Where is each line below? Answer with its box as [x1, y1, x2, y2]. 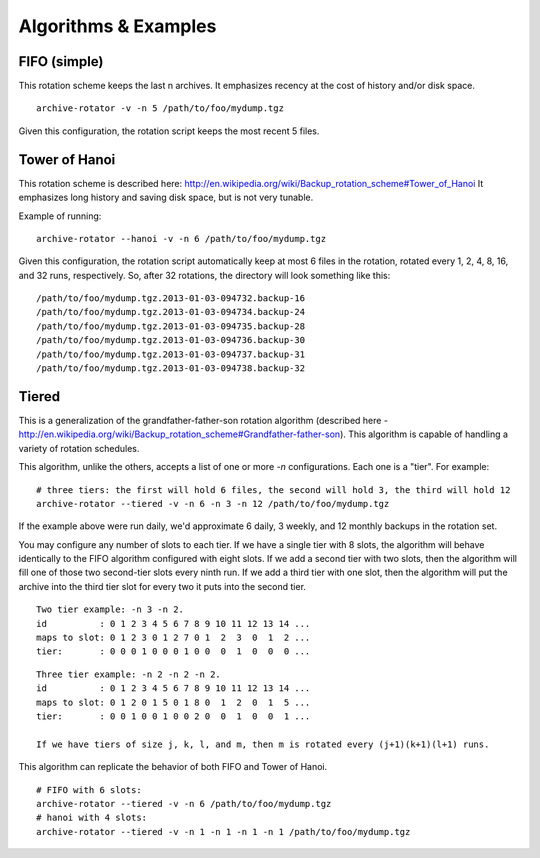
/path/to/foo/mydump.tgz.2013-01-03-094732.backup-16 [36, 293, 305, 304]
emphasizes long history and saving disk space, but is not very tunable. [18, 191, 314, 204]
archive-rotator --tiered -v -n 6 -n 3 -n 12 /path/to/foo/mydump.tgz [36, 498, 390, 509]
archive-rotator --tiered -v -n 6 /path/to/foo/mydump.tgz [36, 798, 332, 809]
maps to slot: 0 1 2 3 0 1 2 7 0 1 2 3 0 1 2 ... [36, 632, 311, 644]
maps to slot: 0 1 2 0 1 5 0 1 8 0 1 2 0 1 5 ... [36, 696, 311, 708]
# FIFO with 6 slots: [36, 784, 142, 795]
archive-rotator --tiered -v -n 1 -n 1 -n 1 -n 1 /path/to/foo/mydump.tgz [36, 826, 411, 837]
